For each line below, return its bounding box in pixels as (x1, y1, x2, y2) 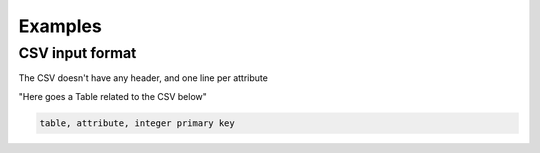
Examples (18, 15, 102, 37)
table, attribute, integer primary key (39, 117, 235, 129)
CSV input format (18, 44, 137, 62)
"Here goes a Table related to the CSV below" (18, 90, 207, 102)
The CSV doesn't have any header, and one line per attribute (18, 72, 269, 84)
